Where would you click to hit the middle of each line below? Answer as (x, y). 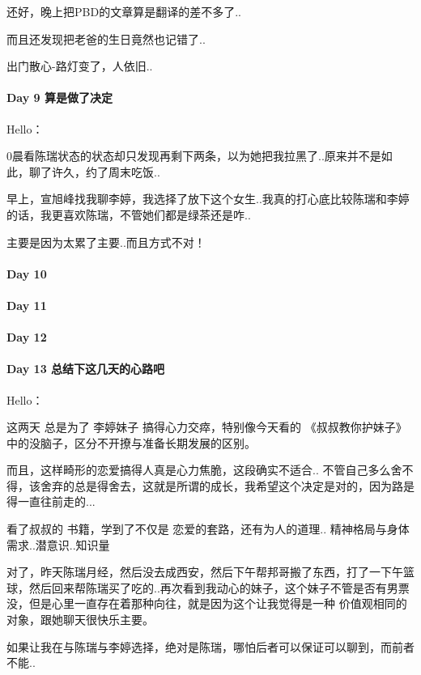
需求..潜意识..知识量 (58, 544)
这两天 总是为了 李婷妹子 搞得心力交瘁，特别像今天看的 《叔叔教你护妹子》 (207, 427)
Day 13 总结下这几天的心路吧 (86, 369)
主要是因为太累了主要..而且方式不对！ (106, 242)
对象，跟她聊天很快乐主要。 (80, 620)
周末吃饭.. (134, 171)
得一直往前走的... (51, 501)
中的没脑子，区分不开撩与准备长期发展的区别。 (131, 442)
